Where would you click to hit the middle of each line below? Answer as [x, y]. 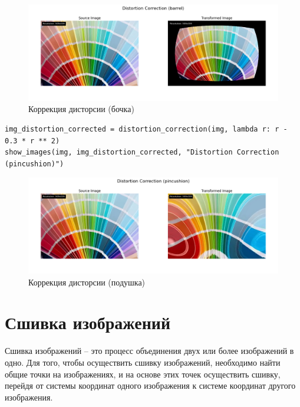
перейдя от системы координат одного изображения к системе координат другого [150, 385]
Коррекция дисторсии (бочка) [81, 109]
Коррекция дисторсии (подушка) [87, 282]
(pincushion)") [34, 164]
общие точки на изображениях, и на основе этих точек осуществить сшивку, [143, 374]
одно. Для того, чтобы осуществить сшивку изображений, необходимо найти [143, 362]
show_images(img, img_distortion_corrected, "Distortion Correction [142, 152]
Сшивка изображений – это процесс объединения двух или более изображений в [149, 351]
